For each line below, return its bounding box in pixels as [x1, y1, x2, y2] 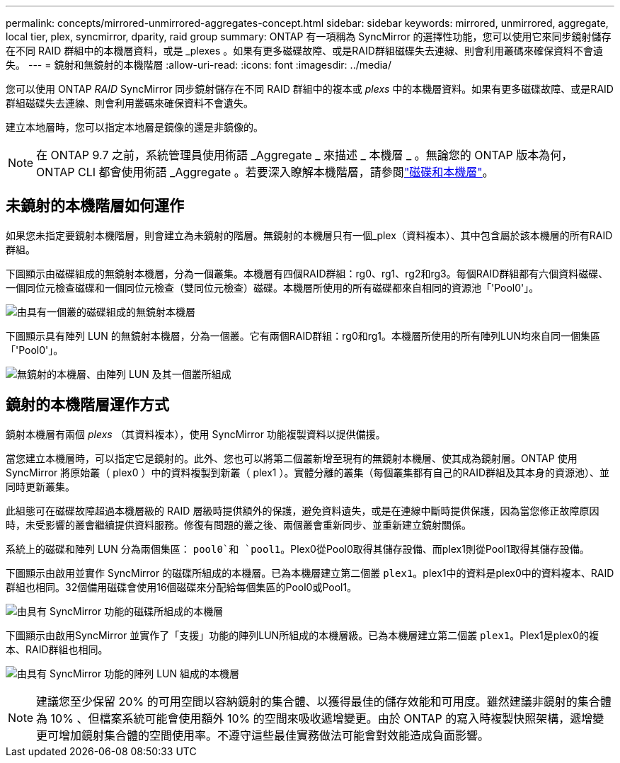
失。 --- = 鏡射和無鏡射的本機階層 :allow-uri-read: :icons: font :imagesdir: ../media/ [6, 59, 392, 71]
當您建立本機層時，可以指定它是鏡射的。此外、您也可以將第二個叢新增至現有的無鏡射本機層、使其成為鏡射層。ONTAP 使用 [6, 452, 578, 464]
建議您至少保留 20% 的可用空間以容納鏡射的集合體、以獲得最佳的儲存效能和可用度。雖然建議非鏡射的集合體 [36, 694, 612, 708]
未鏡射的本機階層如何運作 [6, 197, 184, 215]
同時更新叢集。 [6, 480, 75, 493]
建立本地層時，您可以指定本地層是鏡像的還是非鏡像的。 [6, 121, 263, 133]
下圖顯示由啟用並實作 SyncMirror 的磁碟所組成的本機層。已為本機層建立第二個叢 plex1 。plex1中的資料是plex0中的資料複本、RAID [6, 566, 614, 579]
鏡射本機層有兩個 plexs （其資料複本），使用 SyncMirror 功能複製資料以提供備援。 [6, 428, 386, 440]
